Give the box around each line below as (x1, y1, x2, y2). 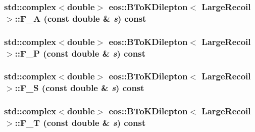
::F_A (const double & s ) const (15, 12, 146, 24)
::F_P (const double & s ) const (15, 47, 146, 59)
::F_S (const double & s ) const (15, 81, 144, 94)
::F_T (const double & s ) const (15, 116, 146, 129)
